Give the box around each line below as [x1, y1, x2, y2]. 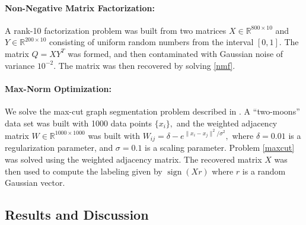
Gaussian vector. [5, 176, 65, 189]
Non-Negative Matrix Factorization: [5, 1, 155, 14]
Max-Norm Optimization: [5, 82, 111, 94]
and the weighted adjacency [176, 116, 278, 129]
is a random [242, 164, 286, 177]
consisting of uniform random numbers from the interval [49, 36, 254, 48]
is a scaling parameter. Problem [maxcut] [145, 141, 295, 154]
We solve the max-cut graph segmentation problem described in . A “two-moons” [5, 104, 300, 117]
